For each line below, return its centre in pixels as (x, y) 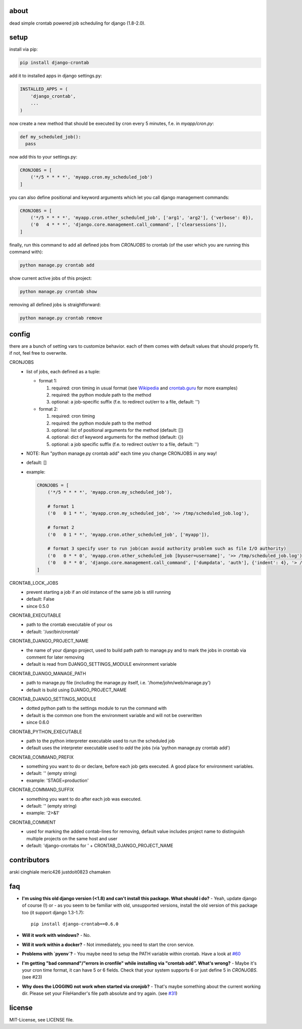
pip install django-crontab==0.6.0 (75, 924)
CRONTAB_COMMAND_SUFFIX (42, 789)
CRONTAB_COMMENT (33, 822)
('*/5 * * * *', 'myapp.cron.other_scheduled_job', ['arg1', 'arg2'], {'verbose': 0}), (142, 218)
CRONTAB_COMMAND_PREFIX (42, 757)
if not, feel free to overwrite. (38, 353)
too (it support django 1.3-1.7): (53, 912)
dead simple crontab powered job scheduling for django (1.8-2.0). (78, 23)
